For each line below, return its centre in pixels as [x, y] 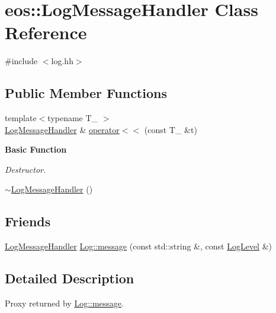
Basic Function [36, 149]
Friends [28, 221]
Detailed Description [70, 278]
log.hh [62, 61]
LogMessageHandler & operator [62, 129]
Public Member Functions [86, 93]
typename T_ [73, 118]
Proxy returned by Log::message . [64, 303]
